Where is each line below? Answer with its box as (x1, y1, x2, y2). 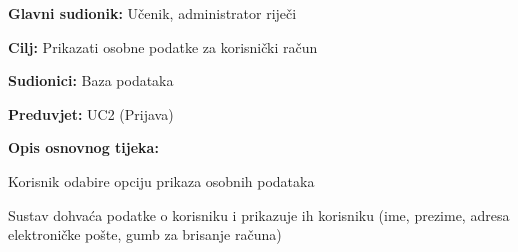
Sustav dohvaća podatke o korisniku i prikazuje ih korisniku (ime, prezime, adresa (8, 204, 510, 225)
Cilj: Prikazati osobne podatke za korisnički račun (8, 36, 318, 57)
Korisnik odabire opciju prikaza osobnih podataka (8, 170, 315, 191)
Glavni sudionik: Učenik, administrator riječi (8, 3, 297, 23)
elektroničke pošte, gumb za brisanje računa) (8, 224, 282, 245)
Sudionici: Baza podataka (8, 70, 174, 91)
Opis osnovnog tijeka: (8, 137, 159, 158)
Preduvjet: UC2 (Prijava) (8, 103, 174, 124)
